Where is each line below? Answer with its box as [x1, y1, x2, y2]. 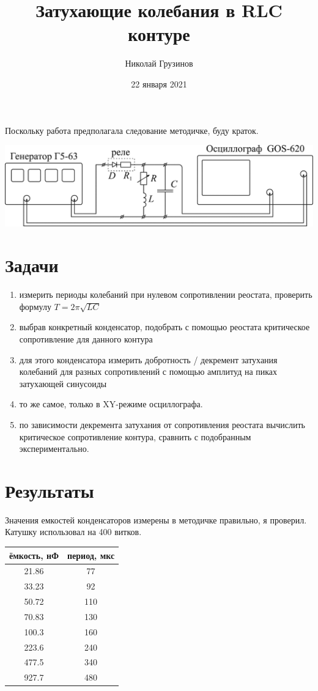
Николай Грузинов [125, 57, 193, 70]
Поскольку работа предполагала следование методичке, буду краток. [5, 124, 259, 136]
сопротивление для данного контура [19, 332, 153, 345]
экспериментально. [19, 442, 89, 455]
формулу [19, 300, 51, 312]
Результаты [5, 478, 94, 503]
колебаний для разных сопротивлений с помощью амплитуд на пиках [19, 365, 278, 378]
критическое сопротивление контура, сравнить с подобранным [19, 430, 251, 443]
